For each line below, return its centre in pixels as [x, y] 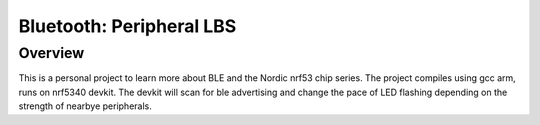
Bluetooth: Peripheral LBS [127, 26]
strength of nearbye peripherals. [85, 106]
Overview [51, 53]
